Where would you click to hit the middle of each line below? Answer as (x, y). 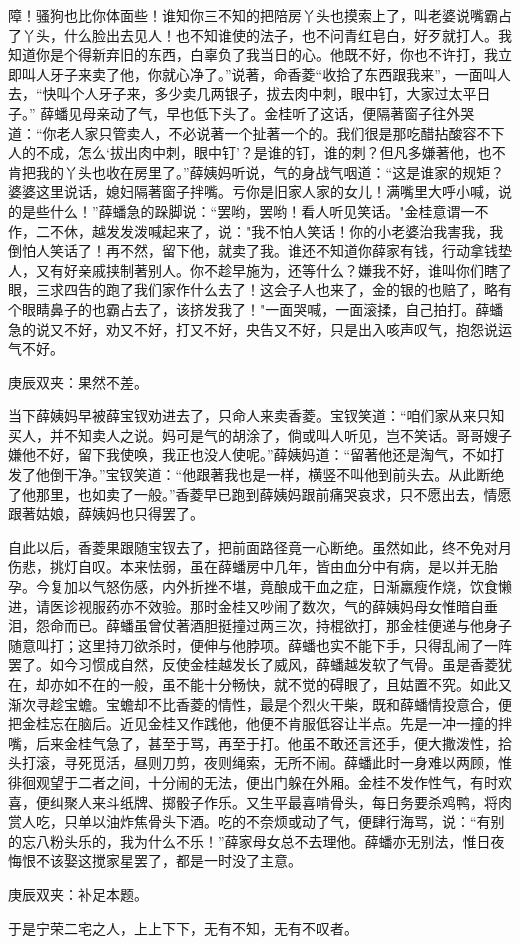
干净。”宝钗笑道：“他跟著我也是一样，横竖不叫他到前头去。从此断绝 (284, 474)
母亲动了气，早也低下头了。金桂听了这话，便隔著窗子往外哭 (278, 112)
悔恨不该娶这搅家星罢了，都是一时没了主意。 (155, 860)
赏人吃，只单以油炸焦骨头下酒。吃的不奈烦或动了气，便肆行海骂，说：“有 (249, 821)
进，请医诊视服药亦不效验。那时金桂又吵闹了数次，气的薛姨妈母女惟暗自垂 (253, 605)
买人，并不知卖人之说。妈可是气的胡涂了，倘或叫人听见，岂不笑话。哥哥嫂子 (260, 434)
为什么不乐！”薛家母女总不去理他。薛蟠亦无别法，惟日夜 (319, 840)
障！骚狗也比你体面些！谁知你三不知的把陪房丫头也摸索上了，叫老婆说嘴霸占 (260, 15)
